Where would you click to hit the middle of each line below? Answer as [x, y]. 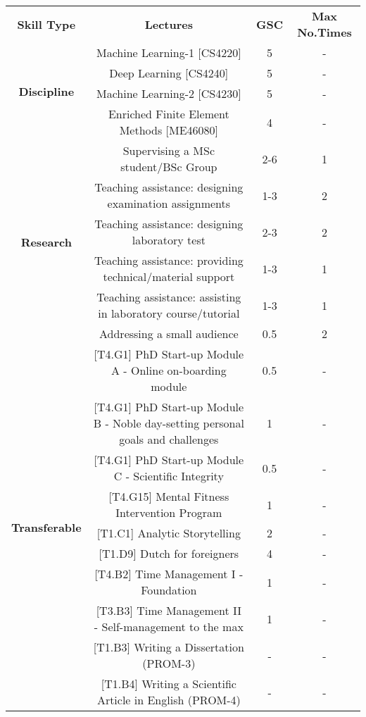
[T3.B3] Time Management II [169, 610]
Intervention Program [169, 512]
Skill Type [46, 24]
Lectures [169, 24]
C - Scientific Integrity [169, 476]
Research [46, 242]
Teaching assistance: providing [169, 260]
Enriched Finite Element [169, 114]
